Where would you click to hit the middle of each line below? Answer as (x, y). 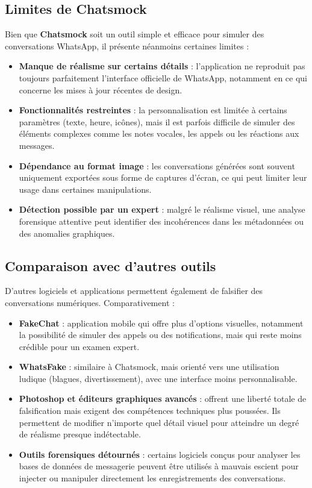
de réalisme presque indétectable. (80, 434)
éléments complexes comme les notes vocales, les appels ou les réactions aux (159, 133)
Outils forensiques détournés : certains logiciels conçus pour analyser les (160, 454)
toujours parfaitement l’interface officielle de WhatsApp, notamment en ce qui (163, 77)
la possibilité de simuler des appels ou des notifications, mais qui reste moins (160, 335)
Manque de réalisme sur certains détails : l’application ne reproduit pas (162, 66)
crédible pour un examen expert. (79, 346)
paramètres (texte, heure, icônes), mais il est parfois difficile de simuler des (157, 121)
